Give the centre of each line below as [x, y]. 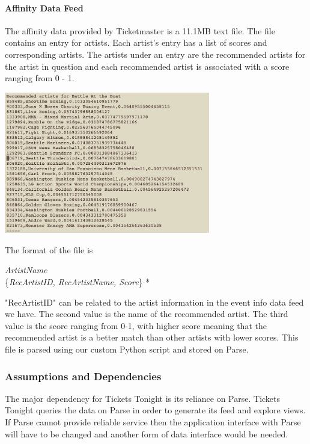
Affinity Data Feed [44, 8]
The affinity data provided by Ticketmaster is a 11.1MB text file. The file [140, 30]
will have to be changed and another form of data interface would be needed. [147, 433]
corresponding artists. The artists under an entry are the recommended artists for [155, 54]
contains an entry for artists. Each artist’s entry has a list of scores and [136, 42]
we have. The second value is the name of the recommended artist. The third [147, 314]
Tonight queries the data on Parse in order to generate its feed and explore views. [155, 410]
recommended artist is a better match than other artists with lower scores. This [152, 337]
